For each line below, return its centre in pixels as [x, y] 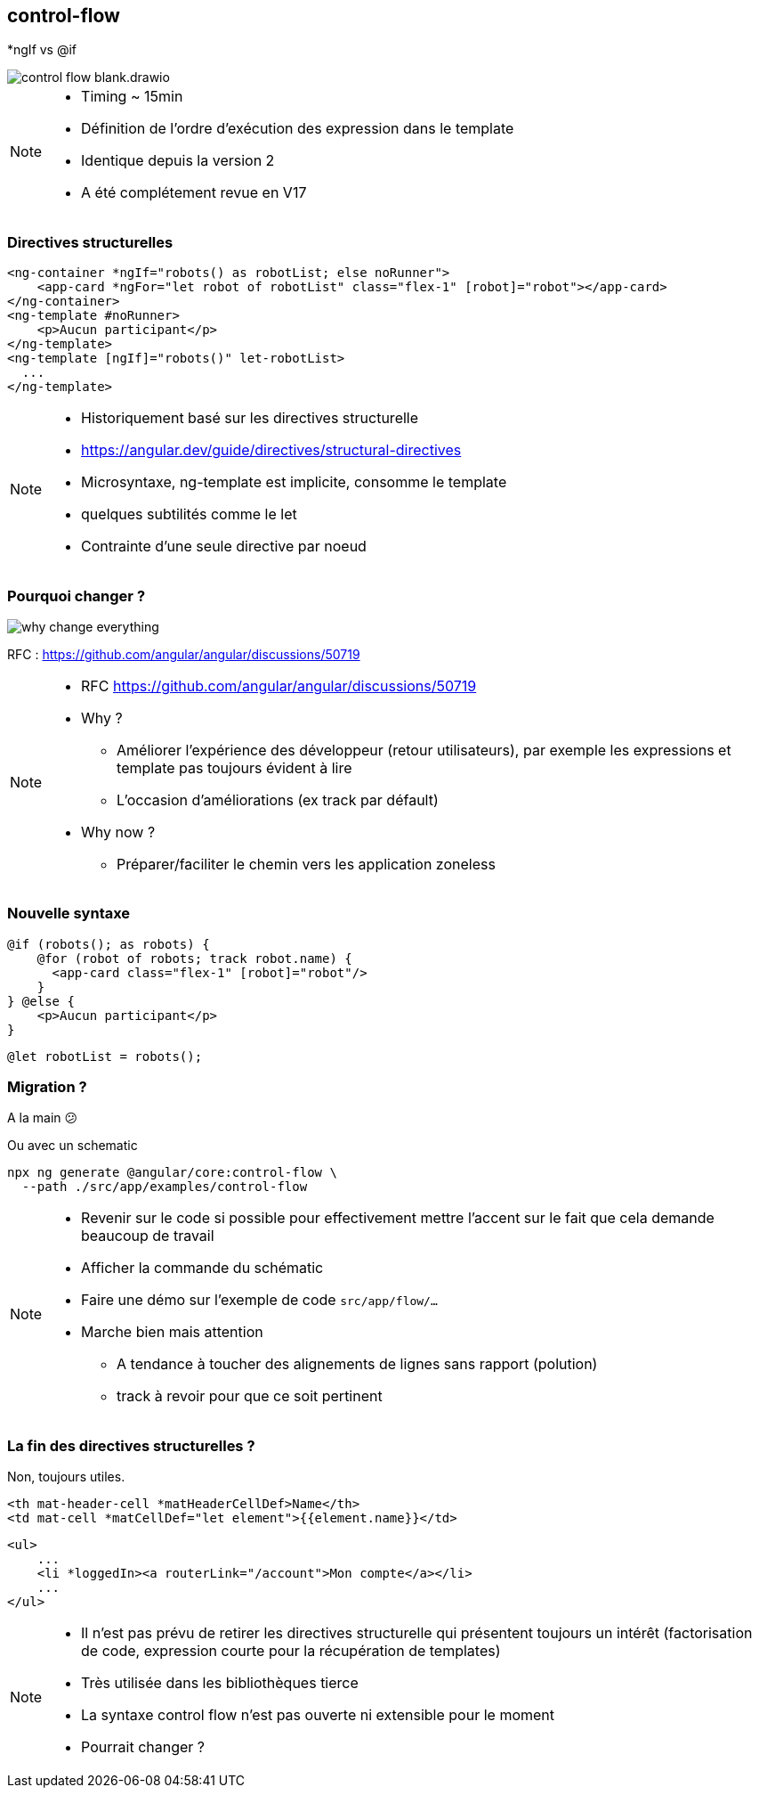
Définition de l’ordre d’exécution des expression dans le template [298, 129]
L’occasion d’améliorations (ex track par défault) [278, 800]
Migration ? [47, 1087]
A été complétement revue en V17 [194, 193]
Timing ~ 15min [132, 97]
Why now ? [118, 832]
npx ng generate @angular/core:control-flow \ [172, 1173]
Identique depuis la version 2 [178, 161]
